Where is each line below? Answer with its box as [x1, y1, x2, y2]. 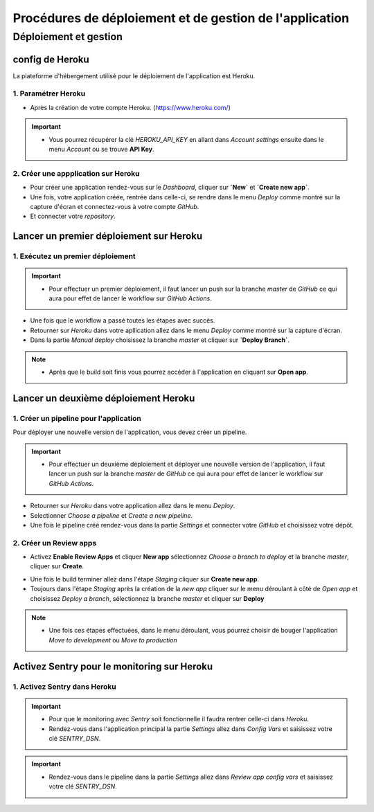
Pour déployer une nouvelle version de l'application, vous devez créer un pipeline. [12, 428, 247, 436]
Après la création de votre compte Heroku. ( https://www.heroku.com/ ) [30, 103, 231, 111]
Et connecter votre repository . [30, 212, 116, 221]
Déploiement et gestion [12, 30, 123, 43]
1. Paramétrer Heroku [12, 89, 86, 98]
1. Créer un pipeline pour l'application [12, 413, 141, 423]
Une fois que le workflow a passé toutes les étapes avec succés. [30, 316, 215, 325]
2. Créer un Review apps [12, 538, 97, 548]
